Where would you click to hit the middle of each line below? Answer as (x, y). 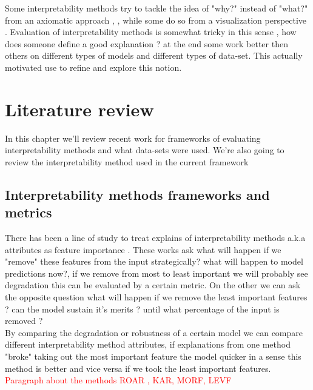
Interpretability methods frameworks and (137, 194)
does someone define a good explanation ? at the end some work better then (146, 43)
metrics (29, 212)
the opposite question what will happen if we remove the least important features (156, 297)
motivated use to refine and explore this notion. (93, 67)
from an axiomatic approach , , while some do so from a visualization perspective (156, 20)
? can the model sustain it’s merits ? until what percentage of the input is (142, 309)
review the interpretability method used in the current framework (127, 161)
